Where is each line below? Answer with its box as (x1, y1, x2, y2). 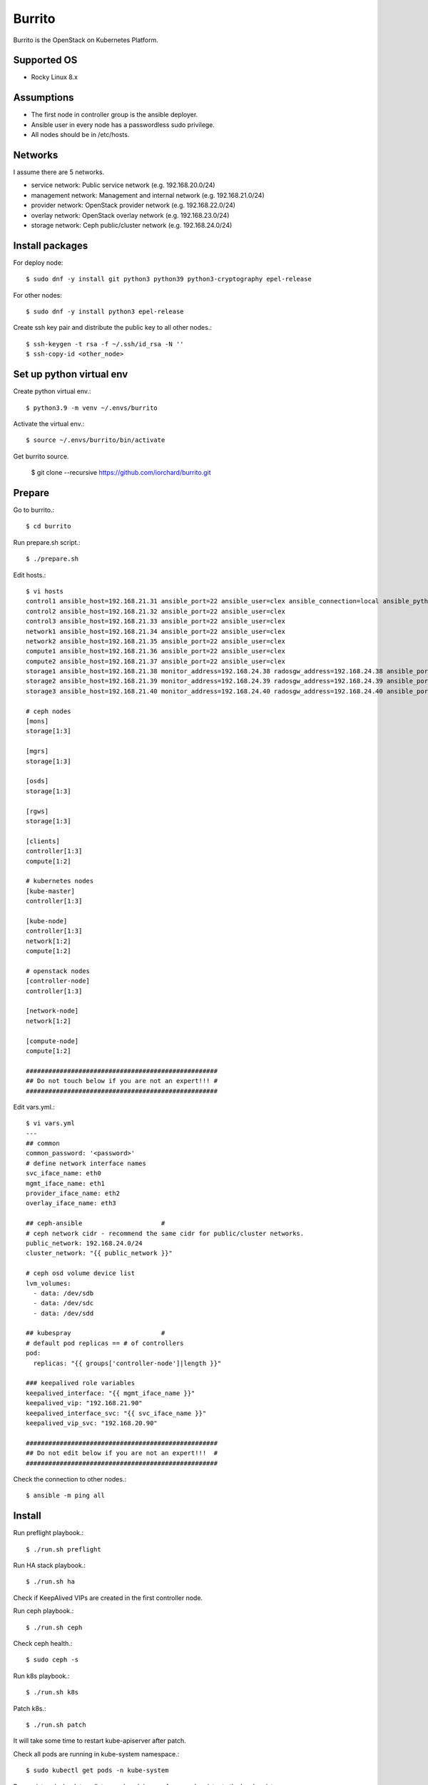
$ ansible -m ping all (26, 1492, 106, 1499)
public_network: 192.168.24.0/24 (26, 1239, 143, 1247)
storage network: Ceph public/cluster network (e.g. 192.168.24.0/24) (31, 221, 233, 229)
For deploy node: (13, 258, 63, 267)
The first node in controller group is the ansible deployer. (31, 111, 198, 119)
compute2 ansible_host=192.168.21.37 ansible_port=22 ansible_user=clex (26, 657, 285, 665)
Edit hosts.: (13, 570, 46, 579)
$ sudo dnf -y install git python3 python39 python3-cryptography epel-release (26, 275, 312, 283)
